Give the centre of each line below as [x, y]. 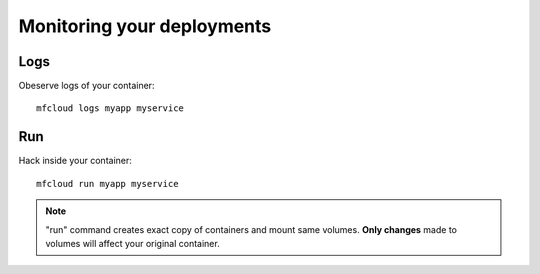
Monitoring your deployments [145, 26]
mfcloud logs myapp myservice [110, 108]
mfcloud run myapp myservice [107, 183]
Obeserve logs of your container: [86, 86]
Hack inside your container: [75, 161]
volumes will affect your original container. [132, 243]
